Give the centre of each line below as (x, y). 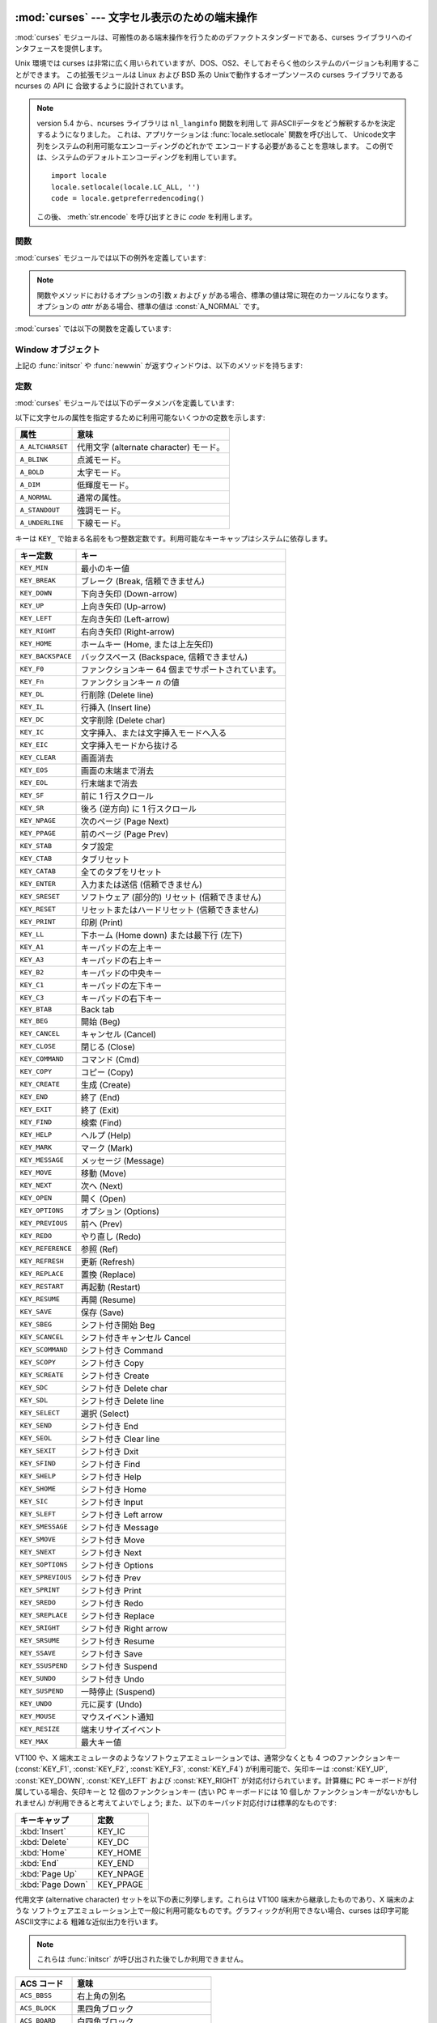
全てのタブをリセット (121, 872)
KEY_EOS (34, 770)
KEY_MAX (34, 1742)
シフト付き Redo (112, 1603)
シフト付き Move (113, 1540)
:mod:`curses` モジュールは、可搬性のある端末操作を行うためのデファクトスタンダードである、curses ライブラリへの (210, 37)
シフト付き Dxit (110, 1451)
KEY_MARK (36, 1148)
